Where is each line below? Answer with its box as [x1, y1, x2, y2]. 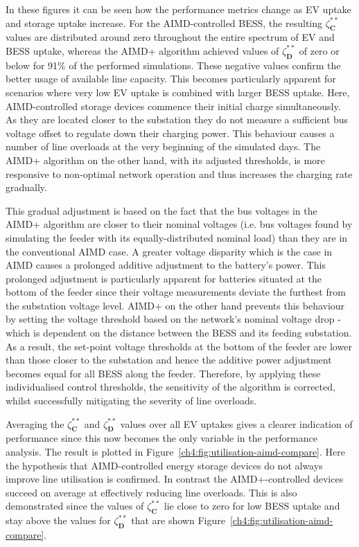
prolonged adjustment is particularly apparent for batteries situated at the [6, 271, 322, 285]
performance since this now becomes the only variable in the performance [6, 431, 317, 445]
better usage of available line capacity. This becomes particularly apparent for [6, 71, 336, 86]
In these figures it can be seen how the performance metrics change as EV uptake [6, 2, 351, 16]
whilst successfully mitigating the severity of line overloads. [6, 393, 257, 408]
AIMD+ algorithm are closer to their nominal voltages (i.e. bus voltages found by [6, 217, 353, 231]
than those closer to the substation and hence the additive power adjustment [6, 352, 332, 367]
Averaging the [6, 416, 64, 431]
